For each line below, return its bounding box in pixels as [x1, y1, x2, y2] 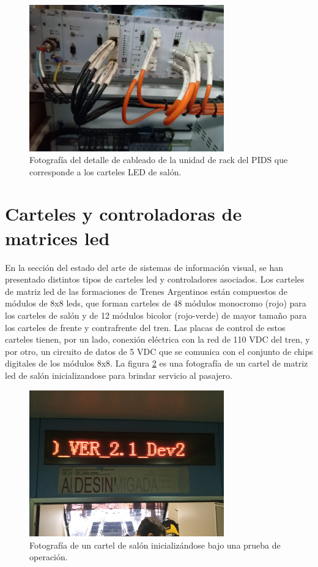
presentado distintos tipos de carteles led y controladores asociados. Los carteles [5, 273, 305, 286]
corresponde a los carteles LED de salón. [29, 165, 182, 178]
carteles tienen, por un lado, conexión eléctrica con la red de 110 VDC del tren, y [5, 333, 310, 346]
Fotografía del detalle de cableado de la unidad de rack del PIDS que [29, 153, 288, 166]
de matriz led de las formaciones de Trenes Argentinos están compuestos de [5, 284, 287, 297]
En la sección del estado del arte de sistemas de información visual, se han [5, 261, 283, 273]
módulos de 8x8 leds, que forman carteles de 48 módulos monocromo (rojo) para [5, 297, 306, 310]
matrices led [5, 225, 110, 250]
